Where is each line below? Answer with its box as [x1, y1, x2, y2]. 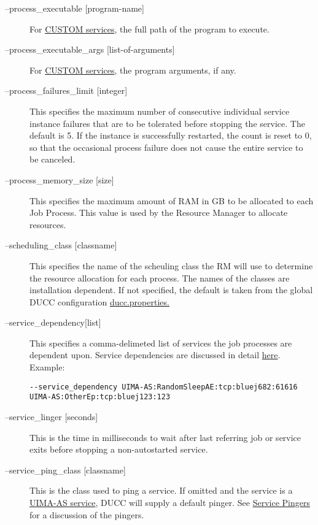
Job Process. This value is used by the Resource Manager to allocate [29, 206, 288, 219]
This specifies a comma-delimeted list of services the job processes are [29, 336, 292, 349]
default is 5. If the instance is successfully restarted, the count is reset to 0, [29, 129, 312, 142]
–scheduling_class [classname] [5, 239, 117, 251]
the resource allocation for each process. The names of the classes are [29, 271, 290, 284]
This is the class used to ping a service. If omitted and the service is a [29, 484, 293, 497]
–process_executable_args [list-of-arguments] [5, 43, 175, 56]
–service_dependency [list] [5, 316, 101, 329]
